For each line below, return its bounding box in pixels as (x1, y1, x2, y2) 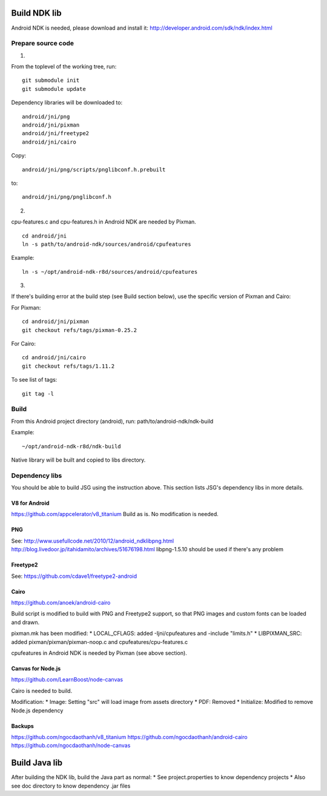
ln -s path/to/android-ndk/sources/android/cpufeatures (22, 240, 191, 248)
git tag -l (22, 390, 54, 397)
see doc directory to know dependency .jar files (11, 782, 131, 789)
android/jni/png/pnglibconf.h (22, 194, 112, 201)
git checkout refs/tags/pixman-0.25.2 (22, 327, 137, 333)
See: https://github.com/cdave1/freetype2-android (11, 572, 137, 580)
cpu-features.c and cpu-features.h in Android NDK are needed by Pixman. (11, 218, 196, 225)
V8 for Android (11, 500, 50, 507)
